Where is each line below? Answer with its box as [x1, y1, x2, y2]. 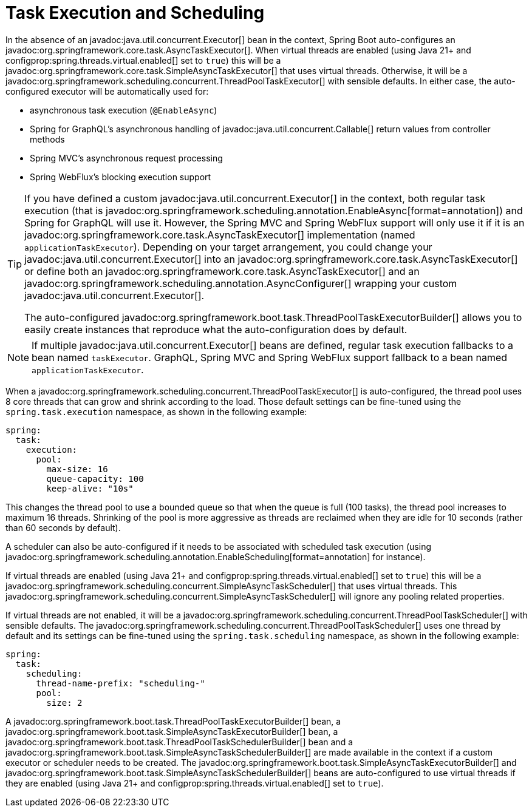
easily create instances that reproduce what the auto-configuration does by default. [24, 323, 408, 336]
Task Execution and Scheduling [5, 2, 265, 23]
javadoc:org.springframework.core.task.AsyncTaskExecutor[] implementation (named [24, 228, 415, 241]
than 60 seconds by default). [5, 522, 121, 533]
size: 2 [46, 697, 83, 708]
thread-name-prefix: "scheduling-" [36, 678, 205, 688]
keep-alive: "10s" [46, 483, 134, 493]
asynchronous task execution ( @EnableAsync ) [30, 104, 217, 115]
